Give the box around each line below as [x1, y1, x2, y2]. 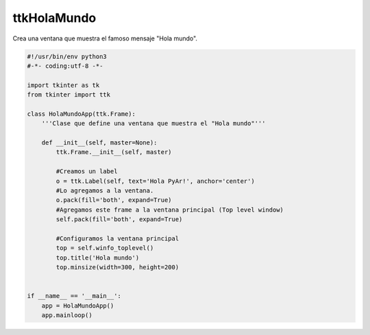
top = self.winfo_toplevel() [56, 244, 154, 252]
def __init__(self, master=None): [41, 139, 158, 147]
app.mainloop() [41, 312, 92, 319]
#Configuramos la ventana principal [56, 234, 180, 243]
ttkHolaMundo [12, 10, 97, 25]
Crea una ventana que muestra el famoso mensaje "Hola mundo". [12, 34, 198, 42]
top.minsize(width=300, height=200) [56, 264, 180, 271]
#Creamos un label [56, 168, 118, 175]
